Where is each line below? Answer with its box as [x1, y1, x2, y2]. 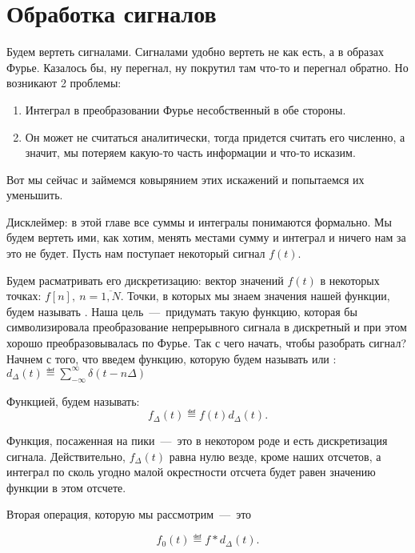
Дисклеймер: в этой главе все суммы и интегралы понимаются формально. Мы [6, 213, 392, 230]
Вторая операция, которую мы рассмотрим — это [6, 506, 252, 523]
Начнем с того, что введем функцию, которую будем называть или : [6, 350, 337, 367]
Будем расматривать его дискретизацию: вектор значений [6, 271, 284, 288]
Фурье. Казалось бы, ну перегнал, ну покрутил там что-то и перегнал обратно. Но [6, 58, 409, 75]
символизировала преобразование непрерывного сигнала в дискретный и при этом [6, 319, 407, 335]
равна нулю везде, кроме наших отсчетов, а [169, 447, 381, 464]
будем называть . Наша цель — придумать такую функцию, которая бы [6, 303, 357, 319]
